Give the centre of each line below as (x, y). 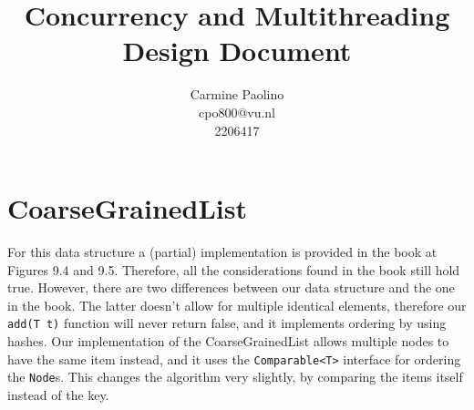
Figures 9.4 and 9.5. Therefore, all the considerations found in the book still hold (234, 269)
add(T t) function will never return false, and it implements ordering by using (227, 323)
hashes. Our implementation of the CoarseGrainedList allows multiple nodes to (228, 341)
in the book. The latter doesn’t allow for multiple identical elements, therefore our (237, 305)
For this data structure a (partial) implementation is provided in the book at (222, 252)
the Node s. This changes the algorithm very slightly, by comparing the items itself (235, 377)
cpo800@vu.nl (237, 112)
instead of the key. (58, 394)
